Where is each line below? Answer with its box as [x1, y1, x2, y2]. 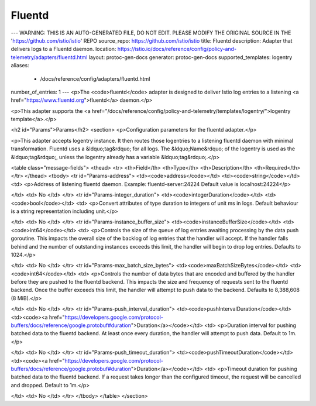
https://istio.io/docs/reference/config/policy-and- [117, 46, 237, 53]
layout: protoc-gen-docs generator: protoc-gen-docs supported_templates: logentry [88, 53, 293, 61]
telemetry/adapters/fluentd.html [11, 53, 88, 61]
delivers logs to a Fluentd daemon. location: [11, 46, 116, 53]
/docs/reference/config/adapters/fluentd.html [40, 75, 150, 82]
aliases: [11, 62, 29, 69]
